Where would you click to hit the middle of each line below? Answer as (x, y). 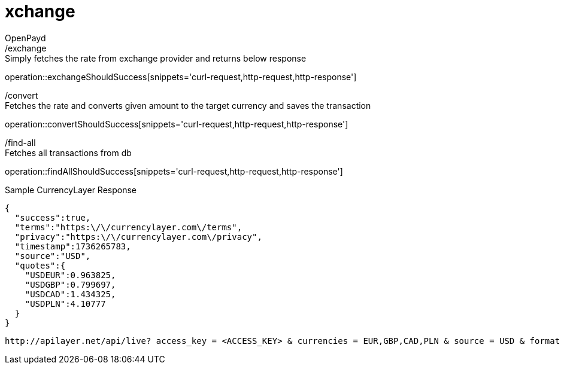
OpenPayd (25, 38)
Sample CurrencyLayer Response (71, 190)
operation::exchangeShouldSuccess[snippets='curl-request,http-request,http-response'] (181, 77)
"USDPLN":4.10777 (65, 304)
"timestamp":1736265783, (73, 246)
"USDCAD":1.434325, (70, 294)
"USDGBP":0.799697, (70, 284)
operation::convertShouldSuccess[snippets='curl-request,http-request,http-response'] (177, 124)
